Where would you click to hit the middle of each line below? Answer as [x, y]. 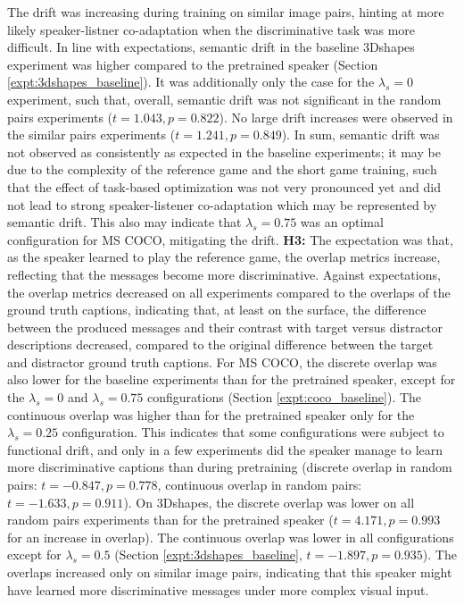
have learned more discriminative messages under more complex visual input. [218, 589]
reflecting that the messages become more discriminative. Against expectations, [224, 274]
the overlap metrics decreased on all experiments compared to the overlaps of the [229, 292]
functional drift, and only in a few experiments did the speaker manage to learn [225, 449]
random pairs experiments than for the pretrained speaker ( [170, 520]
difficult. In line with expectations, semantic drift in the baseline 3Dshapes [211, 47]
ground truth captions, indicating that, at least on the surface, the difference [217, 310]
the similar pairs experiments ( [91, 134]
